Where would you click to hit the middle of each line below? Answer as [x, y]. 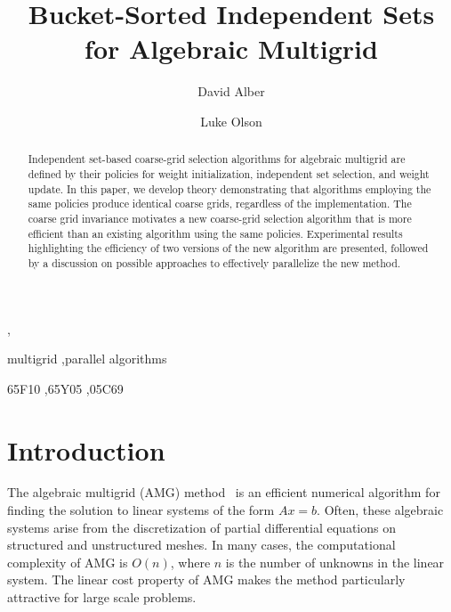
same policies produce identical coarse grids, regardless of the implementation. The [220, 204]
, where [190, 562]
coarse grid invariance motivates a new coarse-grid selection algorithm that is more [220, 218]
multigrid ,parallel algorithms [87, 359]
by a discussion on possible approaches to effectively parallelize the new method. [214, 262]
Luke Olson [231, 121]
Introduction [86, 449]
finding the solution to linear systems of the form [141, 510]
